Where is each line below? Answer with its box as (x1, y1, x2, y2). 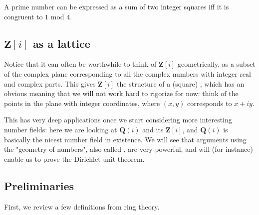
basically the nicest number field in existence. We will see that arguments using (4, 134, 247, 144)
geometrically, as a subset (178, 59, 256, 69)
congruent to (4, 11, 43, 21)
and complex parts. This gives (4, 78, 96, 89)
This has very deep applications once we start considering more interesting (4, 114, 232, 125)
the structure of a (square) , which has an (117, 78, 245, 89)
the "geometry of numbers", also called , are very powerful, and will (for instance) (4, 144, 253, 154)
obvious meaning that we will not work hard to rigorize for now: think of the (4, 88, 239, 99)
